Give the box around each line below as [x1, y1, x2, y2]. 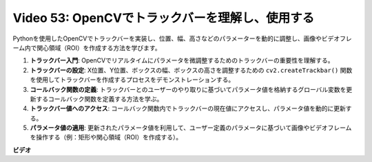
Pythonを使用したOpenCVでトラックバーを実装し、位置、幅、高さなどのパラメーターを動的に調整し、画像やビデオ [12, 34, 340, 43]
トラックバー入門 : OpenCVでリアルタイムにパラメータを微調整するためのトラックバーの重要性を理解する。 [30, 56, 334, 65]
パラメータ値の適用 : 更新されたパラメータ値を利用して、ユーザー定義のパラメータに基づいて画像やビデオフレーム [30, 124, 352, 132]
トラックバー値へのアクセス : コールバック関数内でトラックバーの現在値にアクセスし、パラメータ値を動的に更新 [30, 104, 346, 113]
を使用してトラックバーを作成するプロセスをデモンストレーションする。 [30, 76, 235, 84]
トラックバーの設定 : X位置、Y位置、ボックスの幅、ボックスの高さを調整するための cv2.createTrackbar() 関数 [30, 66, 353, 74]
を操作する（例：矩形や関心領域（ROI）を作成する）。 [30, 133, 183, 141]
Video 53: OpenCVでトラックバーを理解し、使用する [12, 10, 315, 25]
